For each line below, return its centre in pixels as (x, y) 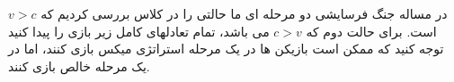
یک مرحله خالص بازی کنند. (79, 66)
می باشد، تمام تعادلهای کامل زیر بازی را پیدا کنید (139, 31)
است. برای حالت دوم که (371, 31)
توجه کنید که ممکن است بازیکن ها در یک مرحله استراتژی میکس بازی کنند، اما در (226, 49)
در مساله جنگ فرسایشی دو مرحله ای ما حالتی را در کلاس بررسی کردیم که (244, 13)
